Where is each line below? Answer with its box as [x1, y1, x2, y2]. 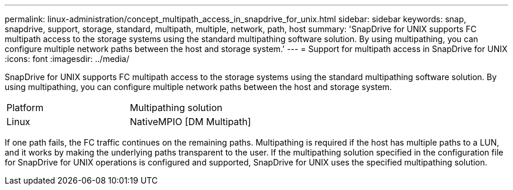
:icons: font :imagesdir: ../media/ [5, 54, 129, 64]
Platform [6, 102, 44, 113]
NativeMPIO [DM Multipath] [129, 116, 251, 127]
